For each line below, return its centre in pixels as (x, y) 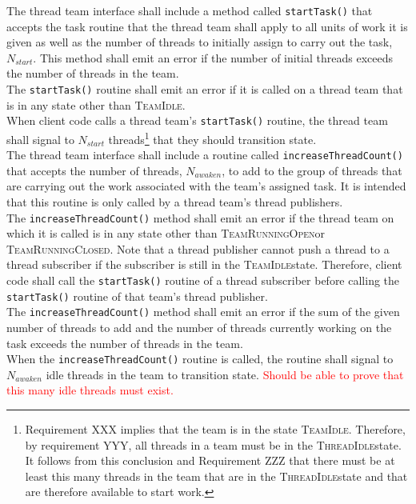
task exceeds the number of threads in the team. (125, 343)
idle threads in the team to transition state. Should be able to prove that (225, 374)
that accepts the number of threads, (94, 170)
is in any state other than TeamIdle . (96, 104)
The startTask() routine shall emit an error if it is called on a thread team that (205, 89)
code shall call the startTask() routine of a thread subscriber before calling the (203, 280)
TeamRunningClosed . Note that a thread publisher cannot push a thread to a (198, 248)
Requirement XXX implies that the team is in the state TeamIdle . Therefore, (215, 429)
